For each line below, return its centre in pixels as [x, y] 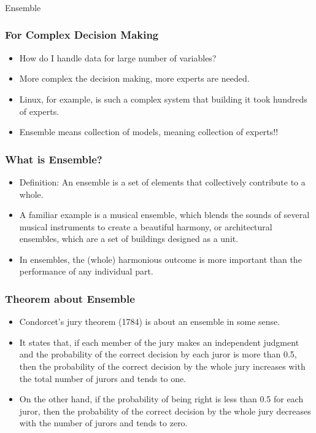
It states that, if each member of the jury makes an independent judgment [159, 342]
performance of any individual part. [86, 271]
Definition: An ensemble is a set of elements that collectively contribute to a [162, 181]
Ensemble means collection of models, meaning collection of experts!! [149, 132]
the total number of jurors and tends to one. [103, 378]
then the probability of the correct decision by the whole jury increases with [162, 366]
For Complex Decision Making [82, 35]
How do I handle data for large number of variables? [118, 57]
